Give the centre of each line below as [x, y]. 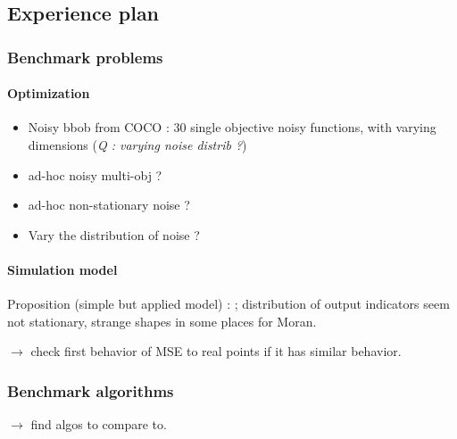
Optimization [49, 93]
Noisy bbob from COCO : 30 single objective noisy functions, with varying [232, 127]
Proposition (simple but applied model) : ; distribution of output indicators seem [228, 304]
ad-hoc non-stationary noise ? [109, 205]
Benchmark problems [85, 57]
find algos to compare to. [99, 424]
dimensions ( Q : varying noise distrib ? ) [137, 145]
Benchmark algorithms [91, 390]
